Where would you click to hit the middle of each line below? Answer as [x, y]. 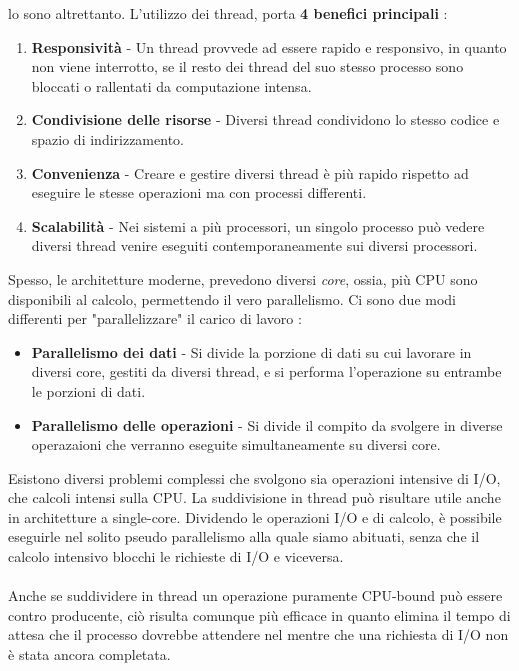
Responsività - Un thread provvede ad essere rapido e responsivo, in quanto [269, 46]
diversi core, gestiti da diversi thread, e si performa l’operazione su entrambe [266, 371]
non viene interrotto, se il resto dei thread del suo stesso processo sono [247, 66]
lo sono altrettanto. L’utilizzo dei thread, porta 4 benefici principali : [228, 13]
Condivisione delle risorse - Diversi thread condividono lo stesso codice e [265, 119]
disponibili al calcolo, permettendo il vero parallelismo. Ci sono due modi [232, 298]
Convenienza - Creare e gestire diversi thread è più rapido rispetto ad [250, 172]
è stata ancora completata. [89, 654]
